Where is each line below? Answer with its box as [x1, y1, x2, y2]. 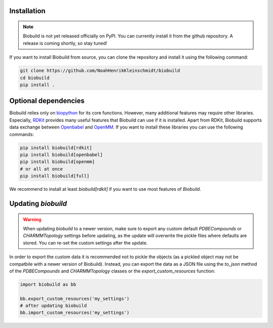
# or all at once [20, 166, 63, 172]
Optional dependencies [9, 97, 85, 105]
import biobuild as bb [20, 281, 76, 287]
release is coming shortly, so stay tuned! [23, 40, 107, 46]
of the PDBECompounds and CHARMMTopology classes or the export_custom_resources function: [9, 268, 215, 274]
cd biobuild [20, 75, 50, 80]
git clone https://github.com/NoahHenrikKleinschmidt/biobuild [20, 68, 180, 73]
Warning [23, 216, 41, 222]
